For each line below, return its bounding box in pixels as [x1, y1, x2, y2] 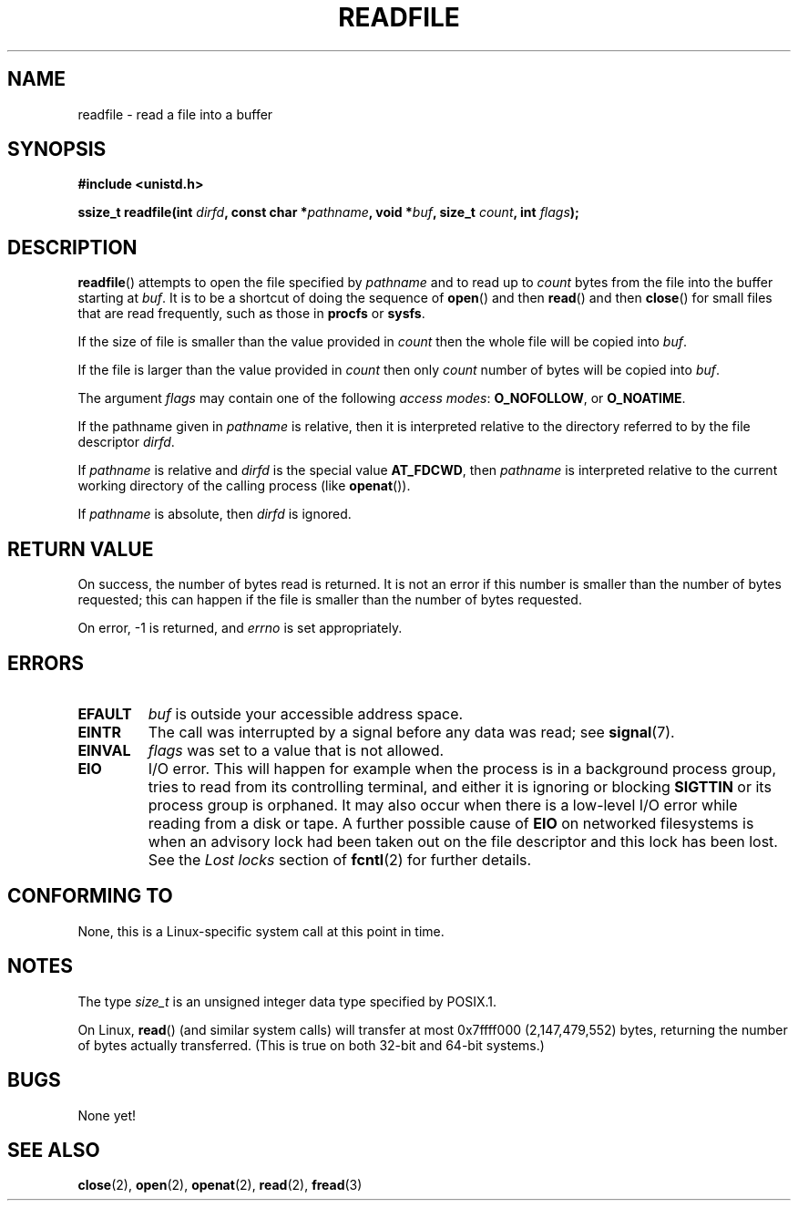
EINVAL [77, 740, 131, 759]
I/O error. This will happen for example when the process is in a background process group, [148, 759, 776, 778]
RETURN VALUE [7, 537, 154, 561]
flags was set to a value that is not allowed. [148, 740, 445, 759]
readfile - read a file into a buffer [77, 106, 273, 122]
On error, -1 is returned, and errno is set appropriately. [77, 620, 403, 636]
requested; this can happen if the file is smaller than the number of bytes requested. [77, 592, 582, 608]
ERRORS [7, 651, 85, 675]
